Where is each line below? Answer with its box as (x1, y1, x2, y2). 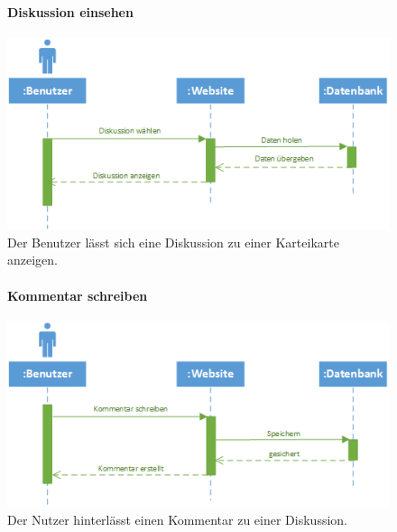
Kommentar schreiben (7, 285, 148, 304)
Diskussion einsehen (7, 2, 134, 21)
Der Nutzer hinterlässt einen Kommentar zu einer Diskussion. (7, 509, 348, 528)
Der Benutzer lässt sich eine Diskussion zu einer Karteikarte (7, 232, 339, 251)
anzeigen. (7, 250, 58, 269)
